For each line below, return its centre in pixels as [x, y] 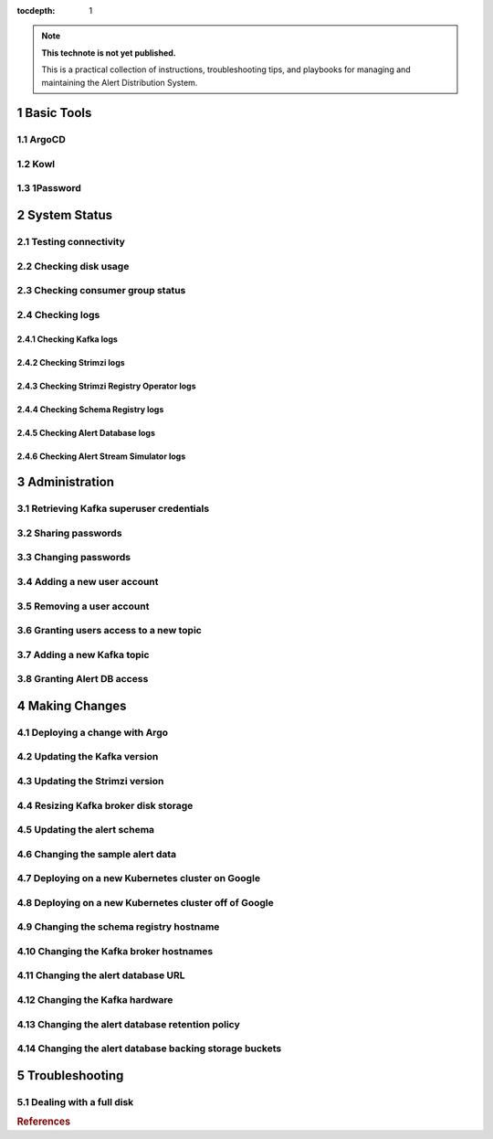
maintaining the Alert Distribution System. [120, 82]
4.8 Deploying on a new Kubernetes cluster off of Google [145, 902]
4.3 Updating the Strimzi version [90, 781]
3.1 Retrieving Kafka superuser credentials [113, 509]
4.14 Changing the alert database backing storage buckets [149, 1049]
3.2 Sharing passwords [69, 533]
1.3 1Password [49, 188]
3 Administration [65, 482]
